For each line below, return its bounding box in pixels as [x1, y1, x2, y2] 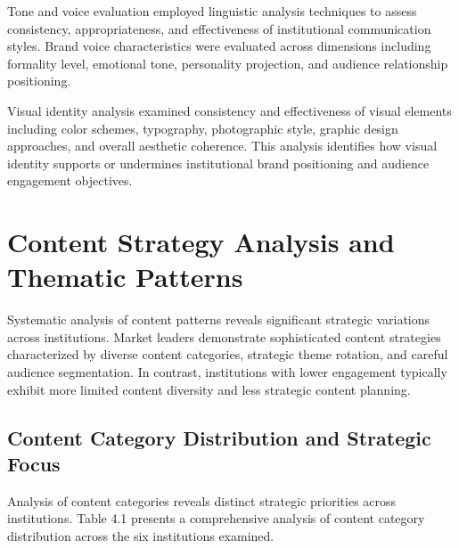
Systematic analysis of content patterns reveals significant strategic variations [7, 310, 430, 329]
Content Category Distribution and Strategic [7, 423, 431, 451]
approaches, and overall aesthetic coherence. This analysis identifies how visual [7, 136, 438, 155]
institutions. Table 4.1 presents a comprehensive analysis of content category [7, 509, 425, 528]
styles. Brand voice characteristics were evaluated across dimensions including [7, 37, 431, 55]
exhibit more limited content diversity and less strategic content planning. [7, 380, 411, 398]
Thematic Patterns [7, 258, 243, 295]
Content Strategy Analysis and [7, 224, 395, 260]
